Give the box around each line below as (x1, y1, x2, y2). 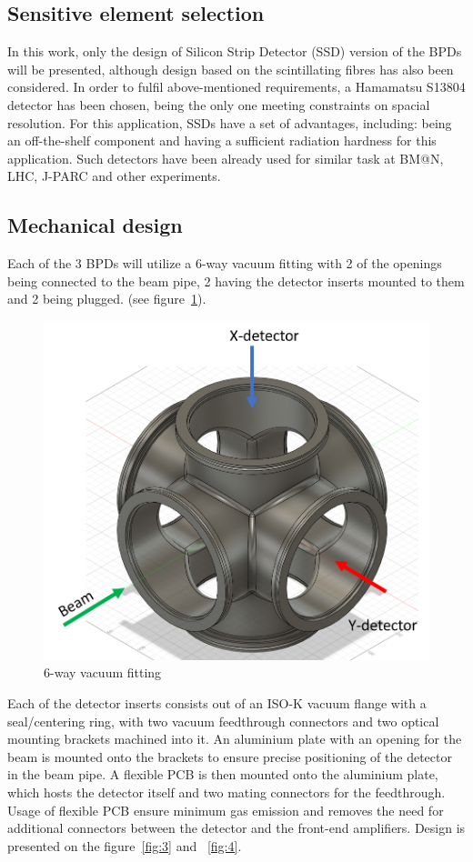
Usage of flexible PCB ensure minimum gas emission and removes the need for (7, 800, 444, 819)
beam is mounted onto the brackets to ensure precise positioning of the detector (7, 747, 452, 766)
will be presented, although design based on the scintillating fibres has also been (7, 59, 454, 78)
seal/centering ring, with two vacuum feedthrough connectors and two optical (7, 711, 439, 730)
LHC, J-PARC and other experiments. (7, 166, 221, 185)
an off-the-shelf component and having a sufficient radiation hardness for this (7, 131, 437, 150)
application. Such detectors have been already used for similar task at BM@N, (7, 148, 444, 167)
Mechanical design (7, 211, 183, 239)
